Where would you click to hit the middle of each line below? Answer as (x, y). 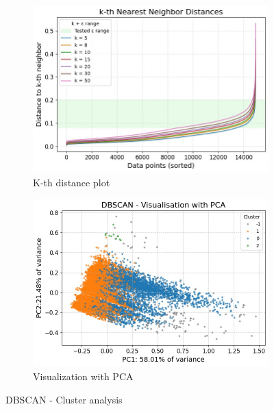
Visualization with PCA (83, 376)
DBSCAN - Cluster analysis (64, 399)
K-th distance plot (72, 182)
